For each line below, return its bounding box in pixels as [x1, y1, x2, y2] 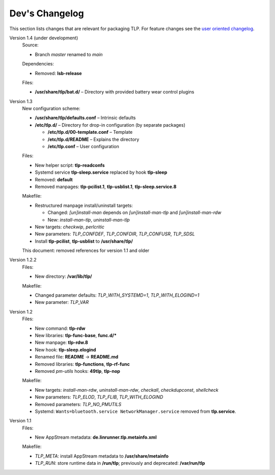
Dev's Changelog [9, 8, 84, 19]
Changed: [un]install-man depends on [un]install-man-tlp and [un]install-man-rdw [47, 209, 222, 216]
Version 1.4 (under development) [9, 35, 78, 41]
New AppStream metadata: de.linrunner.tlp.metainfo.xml [35, 434, 157, 440]
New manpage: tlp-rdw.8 [35, 340, 89, 346]
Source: [22, 42, 39, 48]
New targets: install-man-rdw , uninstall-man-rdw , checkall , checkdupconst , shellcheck [35, 387, 218, 393]
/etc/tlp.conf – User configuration [47, 144, 119, 150]
